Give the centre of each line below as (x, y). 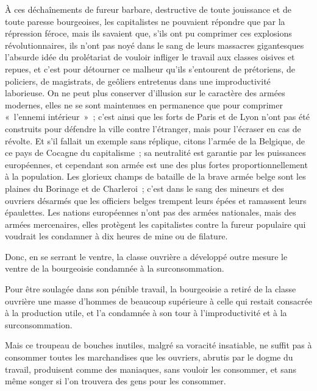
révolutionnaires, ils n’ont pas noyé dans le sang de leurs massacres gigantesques (155, 45)
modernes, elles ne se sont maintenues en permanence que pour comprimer (144, 104)
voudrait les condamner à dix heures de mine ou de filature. (116, 236)
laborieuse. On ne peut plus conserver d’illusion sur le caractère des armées (145, 93)
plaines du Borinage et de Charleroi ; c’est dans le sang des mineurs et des (144, 188)
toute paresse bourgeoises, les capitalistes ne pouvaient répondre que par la (145, 21)
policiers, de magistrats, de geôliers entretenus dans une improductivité (138, 81)
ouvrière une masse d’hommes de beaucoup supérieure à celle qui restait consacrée (158, 301)
